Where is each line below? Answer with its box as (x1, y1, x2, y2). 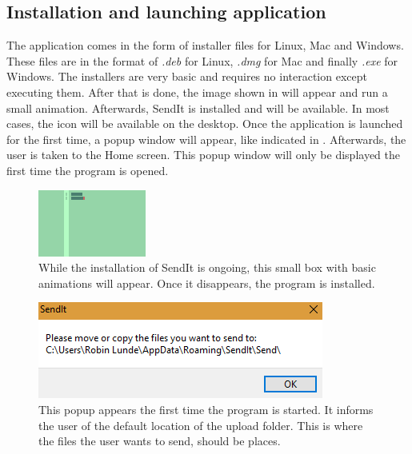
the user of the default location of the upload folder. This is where (38, 416, 363, 433)
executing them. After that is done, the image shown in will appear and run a (6, 83, 388, 100)
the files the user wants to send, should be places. (38, 432, 281, 449)
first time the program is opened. (6, 161, 169, 178)
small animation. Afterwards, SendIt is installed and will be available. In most (6, 99, 390, 116)
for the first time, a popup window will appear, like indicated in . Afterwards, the (6, 130, 406, 147)
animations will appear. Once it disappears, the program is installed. (38, 274, 375, 291)
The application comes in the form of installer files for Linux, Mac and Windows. (6, 37, 404, 54)
